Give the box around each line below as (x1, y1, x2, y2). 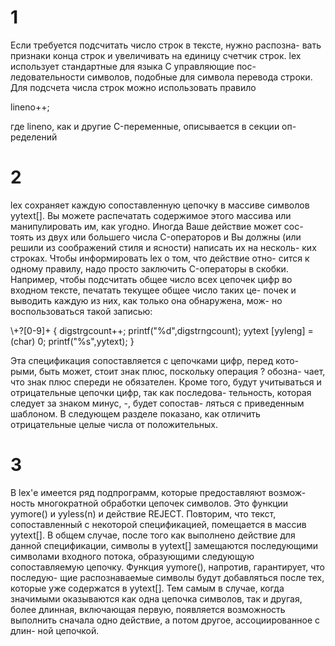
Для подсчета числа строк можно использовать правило (10, 81, 257, 93)
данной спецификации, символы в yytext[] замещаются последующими (10, 539, 319, 551)
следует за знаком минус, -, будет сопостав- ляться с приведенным (10, 397, 305, 409)
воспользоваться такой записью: (10, 305, 153, 317)
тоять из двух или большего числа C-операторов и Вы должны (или (10, 231, 302, 243)
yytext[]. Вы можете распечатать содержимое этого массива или (10, 209, 292, 221)
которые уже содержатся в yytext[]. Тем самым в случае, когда (10, 582, 285, 594)
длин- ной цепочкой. (10, 624, 100, 636)
